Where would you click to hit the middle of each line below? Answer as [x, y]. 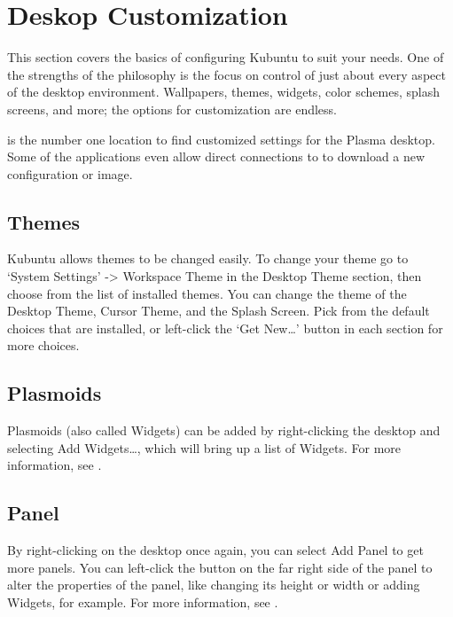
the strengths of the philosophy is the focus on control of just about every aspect [226, 74]
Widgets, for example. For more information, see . [143, 602]
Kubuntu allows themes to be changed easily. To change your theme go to [208, 258]
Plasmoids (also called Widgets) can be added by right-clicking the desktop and [224, 430]
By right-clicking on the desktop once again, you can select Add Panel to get [215, 550]
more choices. [43, 345]
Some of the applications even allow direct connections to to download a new [216, 156]
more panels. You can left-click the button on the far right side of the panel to [220, 567]
